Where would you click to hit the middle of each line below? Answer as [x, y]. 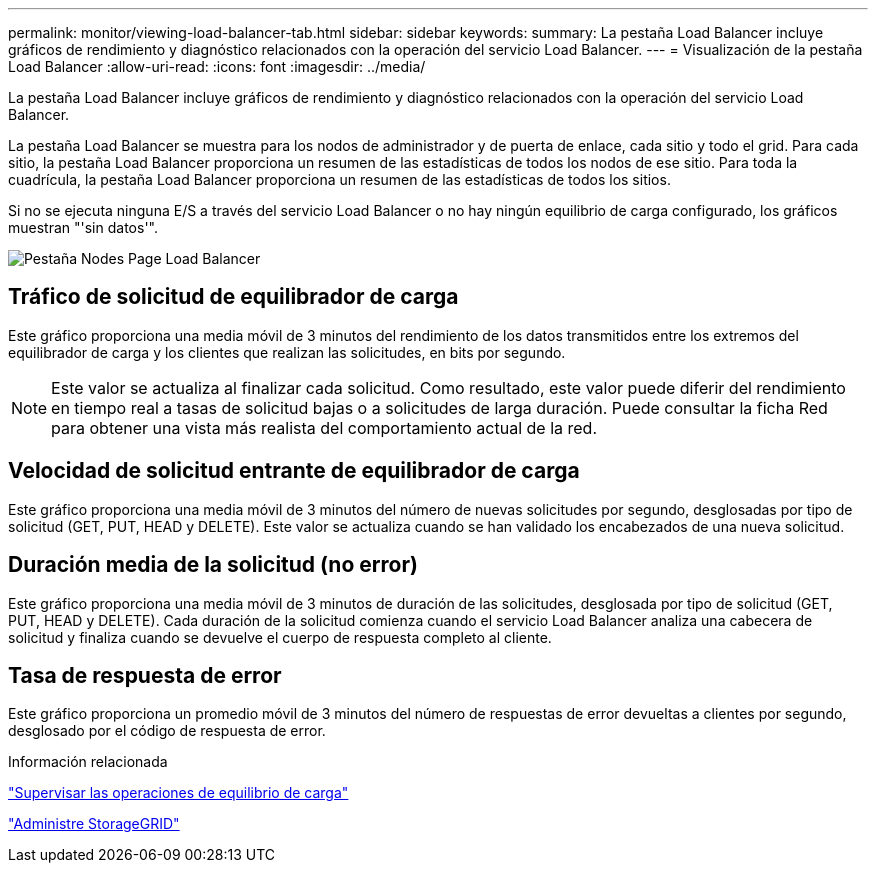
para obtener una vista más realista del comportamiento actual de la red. [324, 427]
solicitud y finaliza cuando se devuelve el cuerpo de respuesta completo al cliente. [280, 637]
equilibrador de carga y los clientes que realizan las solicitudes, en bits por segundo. [287, 352]
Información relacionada [88, 762]
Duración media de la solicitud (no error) [213, 565]
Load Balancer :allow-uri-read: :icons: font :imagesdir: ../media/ [217, 66]
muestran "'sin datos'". [83, 227]
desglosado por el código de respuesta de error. [167, 731]
